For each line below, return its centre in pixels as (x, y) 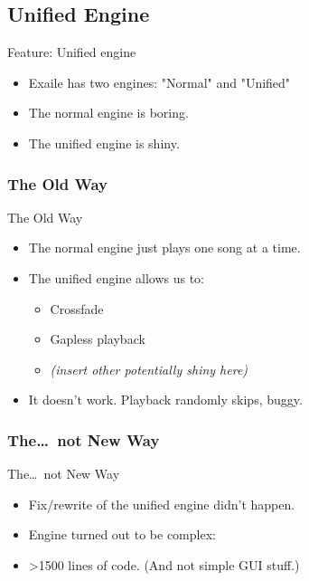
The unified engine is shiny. (104, 143)
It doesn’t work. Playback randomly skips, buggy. (165, 400)
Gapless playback (98, 339)
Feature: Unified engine (72, 52)
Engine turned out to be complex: (122, 534)
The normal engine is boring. (108, 113)
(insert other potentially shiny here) (149, 369)
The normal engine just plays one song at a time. (164, 248)
